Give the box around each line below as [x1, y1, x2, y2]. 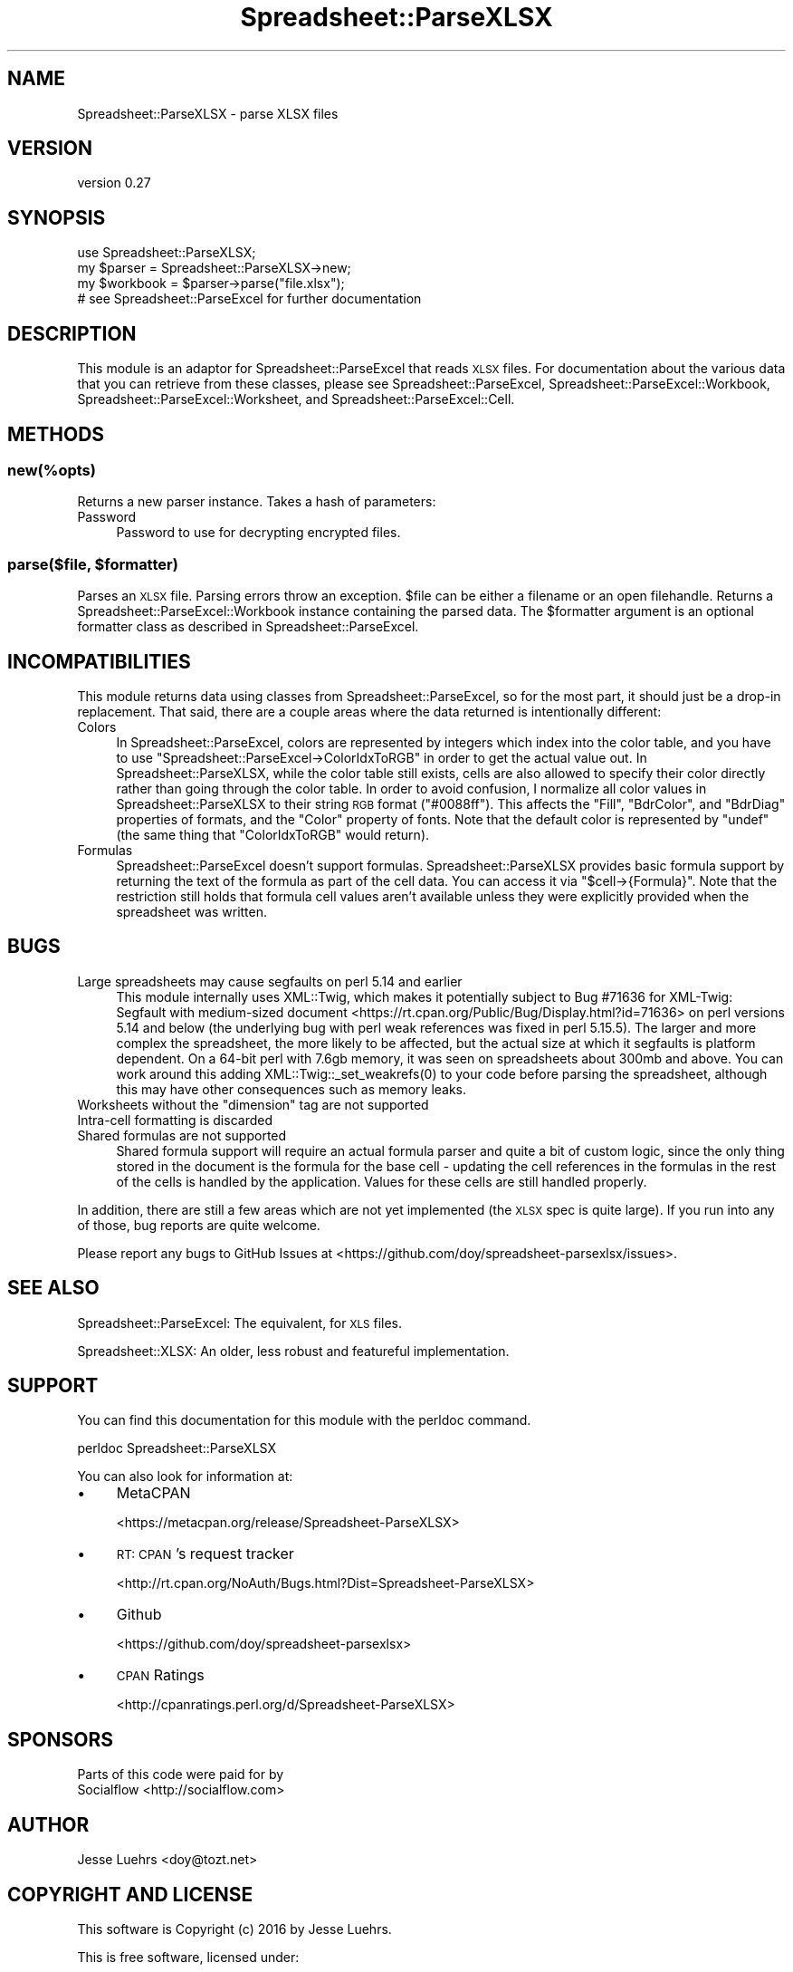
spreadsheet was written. [116, 903, 268, 919]
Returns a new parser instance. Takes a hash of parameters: [77, 494, 436, 510]
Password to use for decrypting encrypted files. [116, 524, 401, 541]
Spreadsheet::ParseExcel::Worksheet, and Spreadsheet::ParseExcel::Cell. [77, 391, 515, 408]
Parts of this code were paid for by [77, 1766, 284, 1783]
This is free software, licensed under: [77, 1949, 300, 1965]
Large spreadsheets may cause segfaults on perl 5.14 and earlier [77, 973, 463, 989]
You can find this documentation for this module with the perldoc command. [77, 1412, 531, 1428]
